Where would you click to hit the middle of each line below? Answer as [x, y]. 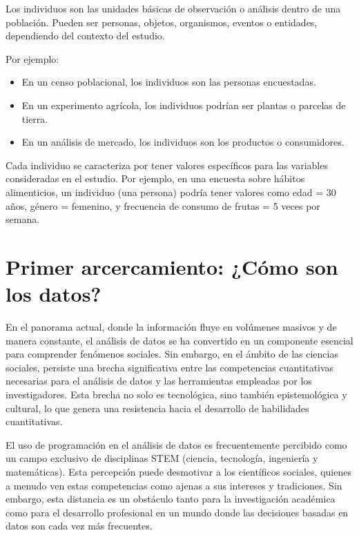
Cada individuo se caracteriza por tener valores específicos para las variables [167, 165]
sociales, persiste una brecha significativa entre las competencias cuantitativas [170, 367]
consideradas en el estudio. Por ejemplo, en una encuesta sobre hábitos [155, 178]
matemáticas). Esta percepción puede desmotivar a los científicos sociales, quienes [178, 471]
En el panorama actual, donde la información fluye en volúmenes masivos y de [171, 327]
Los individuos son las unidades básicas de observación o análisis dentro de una [173, 8]
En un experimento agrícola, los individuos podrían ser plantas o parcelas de [184, 105]
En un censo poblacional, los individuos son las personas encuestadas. [169, 82]
